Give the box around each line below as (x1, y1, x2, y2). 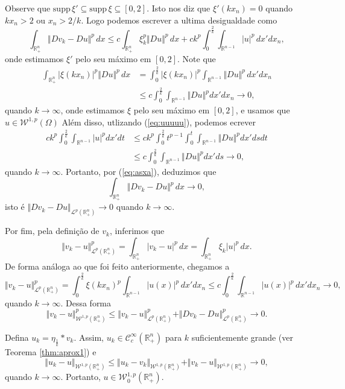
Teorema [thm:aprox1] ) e (5, 346, 97, 358)
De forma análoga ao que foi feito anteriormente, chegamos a (5, 260, 230, 273)
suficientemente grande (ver (191, 330, 293, 343)
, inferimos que (109, 224, 165, 237)
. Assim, (74, 330, 104, 343)
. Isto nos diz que (147, 2, 210, 14)
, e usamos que (235, 104, 290, 116)
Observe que (5, 2, 51, 14)
